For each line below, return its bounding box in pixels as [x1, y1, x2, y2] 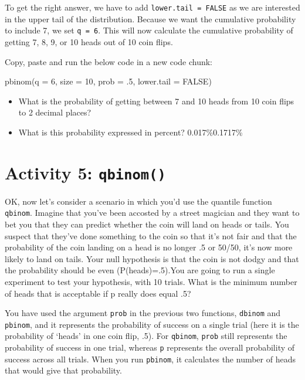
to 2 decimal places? [18, 106, 91, 118]
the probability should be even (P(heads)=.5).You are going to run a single [5, 264, 275, 276]
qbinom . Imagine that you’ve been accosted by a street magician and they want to [5, 206, 300, 219]
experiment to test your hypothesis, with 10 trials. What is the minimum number [5, 275, 297, 287]
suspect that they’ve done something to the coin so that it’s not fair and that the [5, 229, 297, 242]
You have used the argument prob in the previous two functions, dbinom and [5, 307, 281, 319]
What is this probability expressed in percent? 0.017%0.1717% [18, 125, 243, 138]
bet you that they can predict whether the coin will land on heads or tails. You [5, 218, 289, 230]
